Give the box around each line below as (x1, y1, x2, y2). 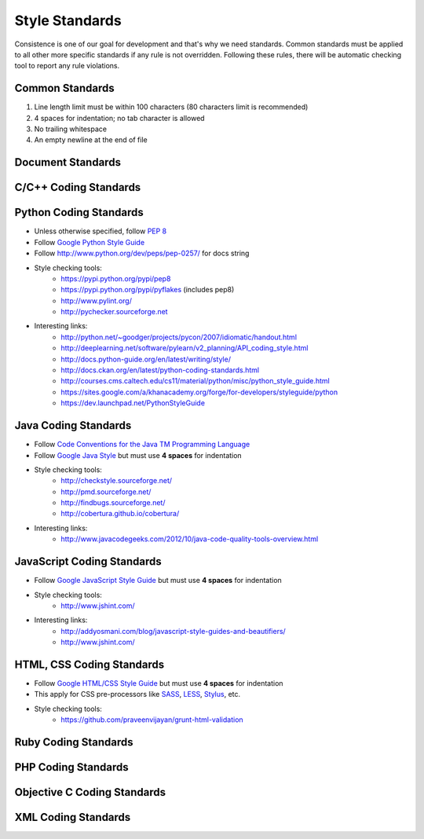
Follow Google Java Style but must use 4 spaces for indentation (34, 450, 243, 460)
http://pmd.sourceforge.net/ (60, 487, 152, 496)
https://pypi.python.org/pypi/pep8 (60, 273, 171, 283)
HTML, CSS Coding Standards (14, 658, 165, 671)
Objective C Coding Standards (14, 786, 166, 799)
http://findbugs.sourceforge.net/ (60, 498, 166, 507)
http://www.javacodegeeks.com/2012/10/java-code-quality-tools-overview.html (60, 534, 319, 544)
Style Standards (14, 12, 122, 29)
